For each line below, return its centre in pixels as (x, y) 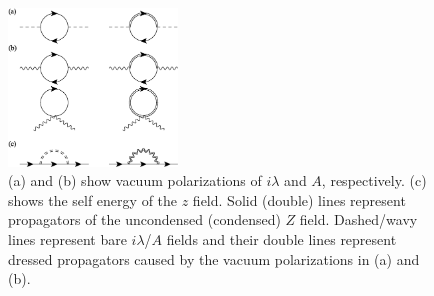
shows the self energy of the (93, 199)
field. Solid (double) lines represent (299, 199)
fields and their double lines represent (281, 239)
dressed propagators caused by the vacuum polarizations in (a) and (214, 258)
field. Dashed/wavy (358, 219)
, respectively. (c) (374, 180)
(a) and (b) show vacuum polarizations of (135, 180)
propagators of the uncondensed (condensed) (144, 219)
